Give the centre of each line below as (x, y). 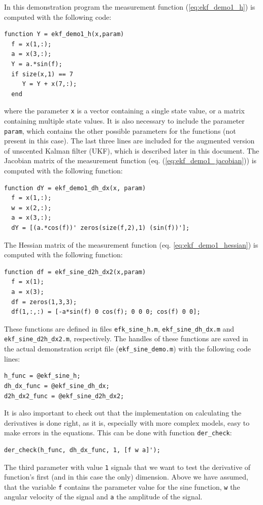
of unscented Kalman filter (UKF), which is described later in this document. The (132, 150)
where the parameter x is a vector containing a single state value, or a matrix (124, 111)
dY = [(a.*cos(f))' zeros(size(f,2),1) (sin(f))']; (101, 228)
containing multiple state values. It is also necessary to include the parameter (124, 121)
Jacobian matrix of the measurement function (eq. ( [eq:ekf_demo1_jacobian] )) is (130, 160)
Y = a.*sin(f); (37, 64)
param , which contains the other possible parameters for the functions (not (120, 130)
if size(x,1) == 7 (42, 74)
